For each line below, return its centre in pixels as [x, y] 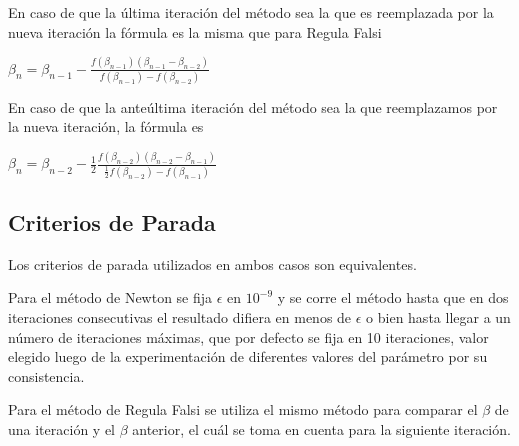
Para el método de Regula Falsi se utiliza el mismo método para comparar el [243, 409]
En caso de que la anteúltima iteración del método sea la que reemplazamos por [253, 106]
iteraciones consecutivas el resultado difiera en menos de [180, 317]
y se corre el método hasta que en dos [393, 297]
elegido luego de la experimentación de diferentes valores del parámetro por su [248, 356]
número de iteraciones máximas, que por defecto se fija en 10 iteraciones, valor [248, 336]
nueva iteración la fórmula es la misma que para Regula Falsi [195, 31]
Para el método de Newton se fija [110, 297]
